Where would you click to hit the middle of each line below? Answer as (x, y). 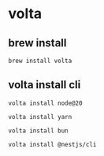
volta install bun (38, 131)
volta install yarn (40, 117)
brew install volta (40, 61)
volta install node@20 (45, 103)
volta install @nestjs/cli (52, 144)
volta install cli (45, 85)
